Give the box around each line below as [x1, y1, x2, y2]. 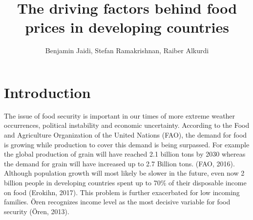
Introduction [4, 82, 91, 102]
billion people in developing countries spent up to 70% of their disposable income [4, 178, 247, 187]
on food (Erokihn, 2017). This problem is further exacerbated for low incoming [4, 187, 240, 197]
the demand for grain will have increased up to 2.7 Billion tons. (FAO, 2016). [4, 158, 235, 168]
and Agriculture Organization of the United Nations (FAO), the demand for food [4, 130, 247, 140]
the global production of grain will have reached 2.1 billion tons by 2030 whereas [4, 149, 246, 159]
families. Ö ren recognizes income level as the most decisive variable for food [4, 197, 231, 207]
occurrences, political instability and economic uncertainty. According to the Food [4, 120, 250, 130]
